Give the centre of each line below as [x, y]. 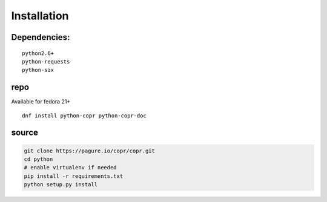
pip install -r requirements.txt [74, 176]
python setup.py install [61, 185]
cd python [38, 159]
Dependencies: [41, 37]
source [25, 133]
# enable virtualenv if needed [71, 168]
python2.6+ [38, 53]
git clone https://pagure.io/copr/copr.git [90, 151]
